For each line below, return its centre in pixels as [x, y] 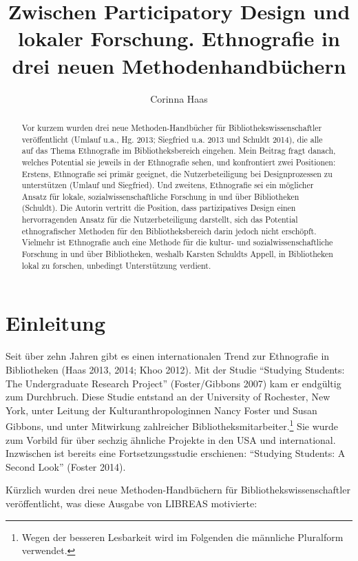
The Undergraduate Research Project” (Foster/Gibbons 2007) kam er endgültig [173, 383]
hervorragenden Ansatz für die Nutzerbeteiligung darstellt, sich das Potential [160, 220]
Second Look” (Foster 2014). [66, 466]
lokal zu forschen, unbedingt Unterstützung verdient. [116, 265]
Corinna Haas [179, 98]
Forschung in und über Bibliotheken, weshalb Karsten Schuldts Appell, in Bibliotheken [177, 254]
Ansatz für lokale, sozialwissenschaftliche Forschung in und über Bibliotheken [160, 196]
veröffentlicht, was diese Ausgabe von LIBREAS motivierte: [131, 503]
